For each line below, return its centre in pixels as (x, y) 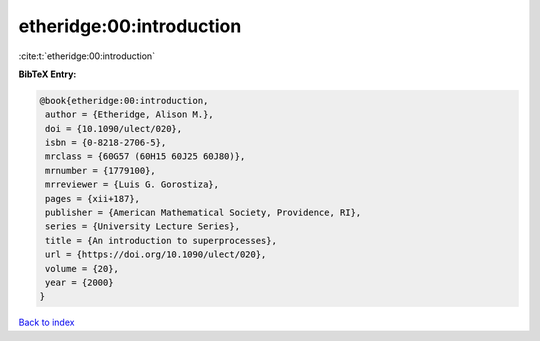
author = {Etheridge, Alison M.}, (129, 114)
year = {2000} (79, 282)
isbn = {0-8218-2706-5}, (106, 143)
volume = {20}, (82, 268)
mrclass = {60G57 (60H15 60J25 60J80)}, (145, 156)
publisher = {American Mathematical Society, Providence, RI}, (203, 213)
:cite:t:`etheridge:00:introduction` (86, 56)
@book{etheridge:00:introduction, (124, 100)
